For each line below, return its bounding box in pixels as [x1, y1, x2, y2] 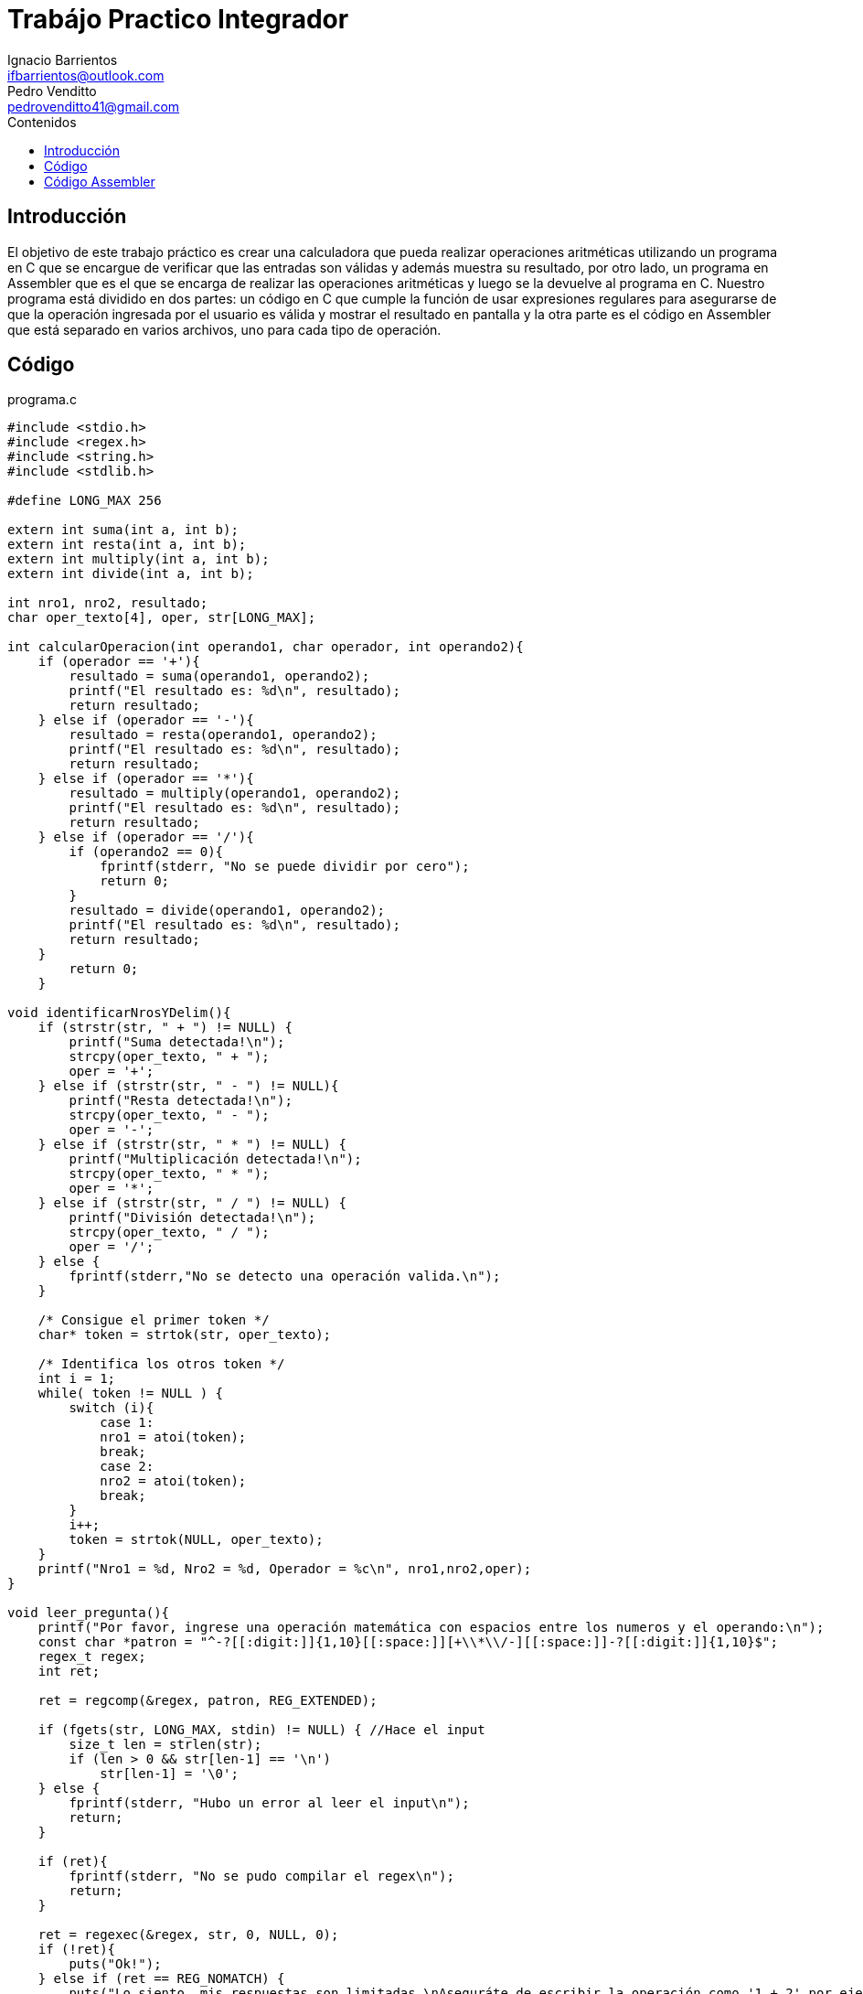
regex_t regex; [37, 1649, 146, 1665]
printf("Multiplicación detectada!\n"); [69, 1152, 362, 1167]
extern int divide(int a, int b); [7, 566, 254, 582]
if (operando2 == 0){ [69, 844, 224, 860]
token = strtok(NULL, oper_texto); [69, 1532, 324, 1548]
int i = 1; [37, 1371, 116, 1387]
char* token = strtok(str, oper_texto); [37, 1327, 332, 1343]
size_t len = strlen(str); [69, 1737, 262, 1753]
